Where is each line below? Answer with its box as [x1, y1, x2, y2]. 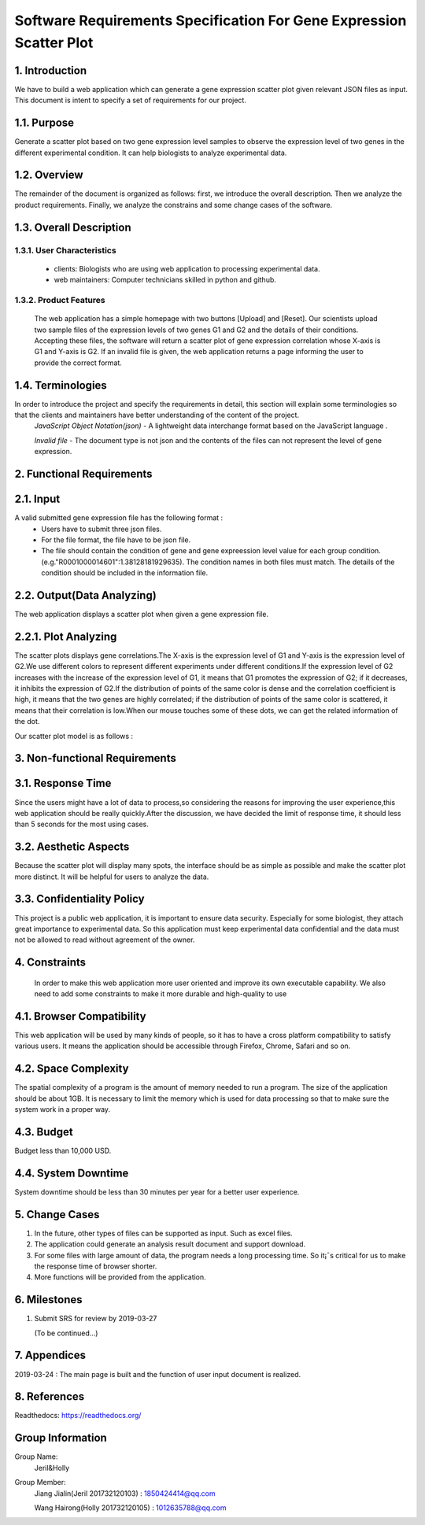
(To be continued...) [34, 1328, 98, 1338]
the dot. [14, 717, 40, 726]
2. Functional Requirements [14, 467, 153, 480]
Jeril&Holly [34, 1463, 70, 1472]
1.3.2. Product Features [14, 294, 105, 305]
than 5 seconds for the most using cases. [14, 819, 150, 829]
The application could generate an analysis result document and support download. [34, 1239, 306, 1249]
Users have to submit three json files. [41, 524, 162, 534]
